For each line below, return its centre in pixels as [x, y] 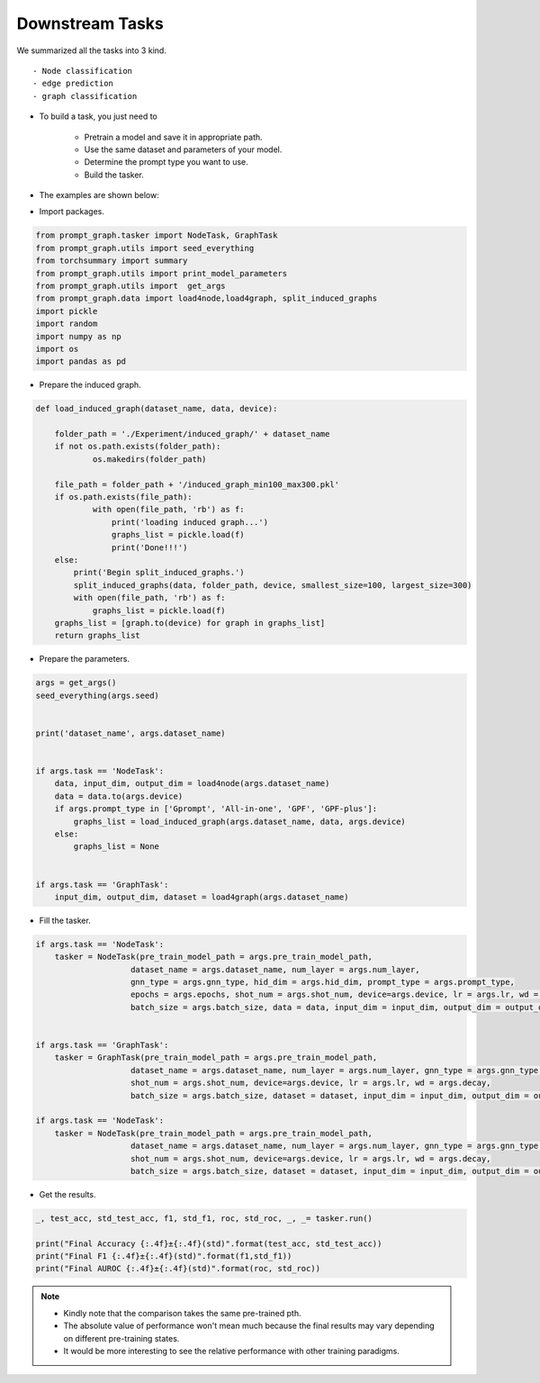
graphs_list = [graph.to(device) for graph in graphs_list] [190, 623]
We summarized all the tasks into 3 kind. [91, 50]
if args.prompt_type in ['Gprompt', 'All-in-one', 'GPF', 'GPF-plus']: [216, 809]
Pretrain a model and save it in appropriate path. [173, 137]
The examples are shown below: [99, 195]
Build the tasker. [114, 175]
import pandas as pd [81, 362]
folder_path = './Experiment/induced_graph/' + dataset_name [192, 434]
